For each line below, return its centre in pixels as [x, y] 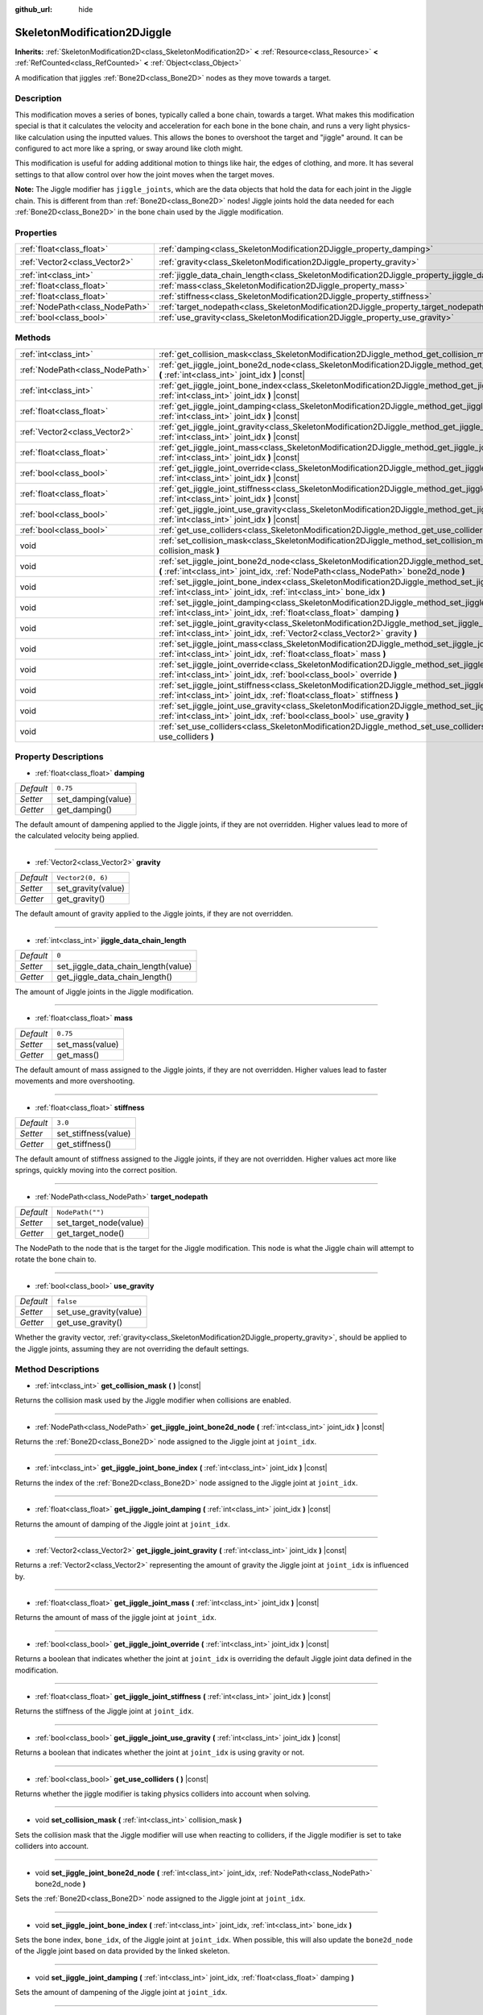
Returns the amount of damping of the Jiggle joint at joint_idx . [123, 1524]
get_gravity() [81, 899]
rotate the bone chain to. [56, 1259]
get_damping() [85, 809]
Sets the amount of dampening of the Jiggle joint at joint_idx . [121, 1992]
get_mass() [78, 1054]
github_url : [33, 9]
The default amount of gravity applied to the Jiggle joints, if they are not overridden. [154, 914]
